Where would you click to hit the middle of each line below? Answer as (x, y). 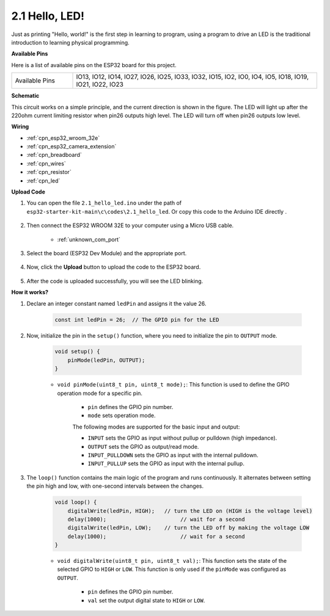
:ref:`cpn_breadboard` (54, 155)
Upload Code (28, 192)
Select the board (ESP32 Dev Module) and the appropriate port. (107, 253)
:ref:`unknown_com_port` (89, 239)
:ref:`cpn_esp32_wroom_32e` (63, 138)
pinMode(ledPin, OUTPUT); (106, 360)
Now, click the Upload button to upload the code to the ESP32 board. (114, 267)
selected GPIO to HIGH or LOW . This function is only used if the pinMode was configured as (172, 569)
